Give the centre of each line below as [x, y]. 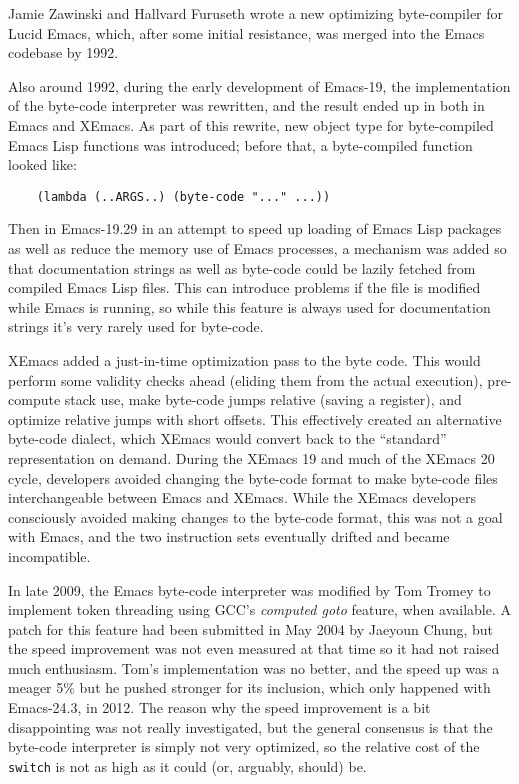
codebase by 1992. [63, 52]
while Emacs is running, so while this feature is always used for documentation [249, 306]
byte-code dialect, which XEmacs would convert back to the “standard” [227, 438]
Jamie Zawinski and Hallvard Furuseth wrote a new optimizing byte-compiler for [256, 13]
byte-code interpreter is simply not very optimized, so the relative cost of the [244, 746]
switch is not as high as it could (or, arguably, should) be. [187, 765]
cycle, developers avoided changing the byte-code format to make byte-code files [253, 477]
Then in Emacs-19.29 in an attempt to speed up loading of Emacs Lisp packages [255, 228]
